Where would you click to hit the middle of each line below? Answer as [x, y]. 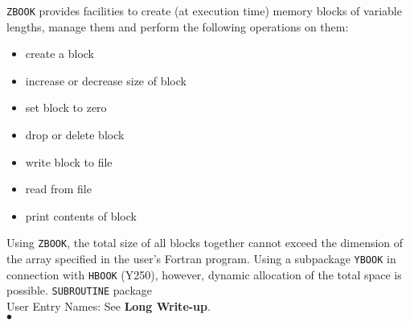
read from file [58, 189]
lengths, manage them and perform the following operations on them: [178, 26]
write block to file [69, 161]
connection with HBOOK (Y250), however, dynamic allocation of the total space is [204, 274]
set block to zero [66, 107]
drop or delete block [75, 135]
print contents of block [81, 215]
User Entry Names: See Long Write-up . [109, 306]
